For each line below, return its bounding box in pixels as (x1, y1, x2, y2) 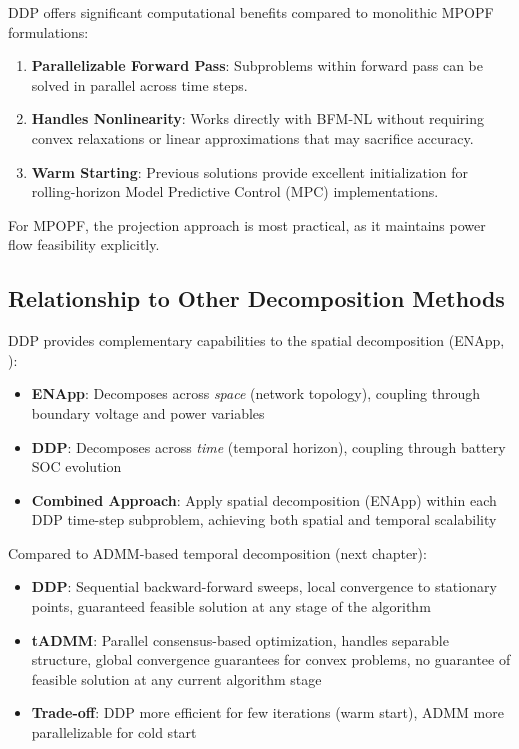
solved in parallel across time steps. (31, 74, 248, 95)
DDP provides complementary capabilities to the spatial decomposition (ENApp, (8, 330, 505, 351)
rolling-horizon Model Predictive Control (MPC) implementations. (31, 181, 439, 202)
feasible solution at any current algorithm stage (31, 668, 322, 689)
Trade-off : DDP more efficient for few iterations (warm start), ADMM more (31, 702, 504, 723)
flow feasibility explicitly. (8, 234, 160, 255)
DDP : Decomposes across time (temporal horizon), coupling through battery (31, 436, 506, 457)
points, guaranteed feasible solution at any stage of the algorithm (31, 596, 431, 617)
